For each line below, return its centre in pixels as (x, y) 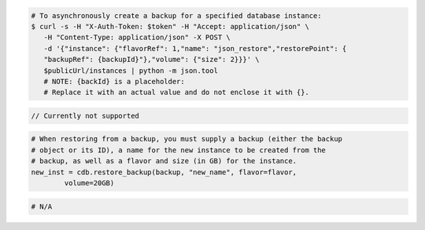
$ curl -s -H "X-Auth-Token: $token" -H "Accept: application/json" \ (170, 26)
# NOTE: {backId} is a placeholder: (114, 81)
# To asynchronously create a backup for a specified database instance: (176, 15)
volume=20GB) (89, 183)
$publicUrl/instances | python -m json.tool (131, 70)
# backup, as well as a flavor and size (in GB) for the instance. (164, 161)
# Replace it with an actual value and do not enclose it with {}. (177, 93)
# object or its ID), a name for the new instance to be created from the (179, 150)
